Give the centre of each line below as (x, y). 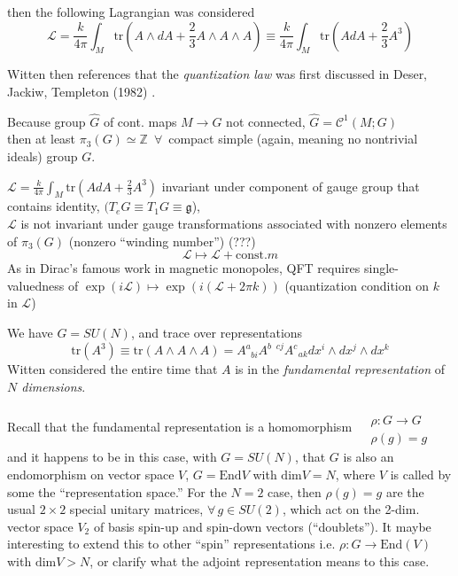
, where (355, 474)
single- (381, 268)
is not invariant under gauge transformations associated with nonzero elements (234, 223)
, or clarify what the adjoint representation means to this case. (260, 560)
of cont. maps (140, 121)
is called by (421, 474)
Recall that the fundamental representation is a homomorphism (180, 426)
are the (405, 491)
